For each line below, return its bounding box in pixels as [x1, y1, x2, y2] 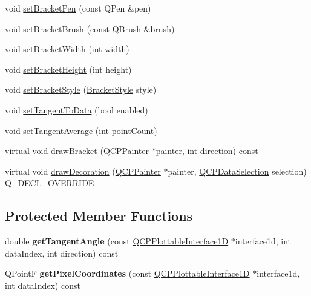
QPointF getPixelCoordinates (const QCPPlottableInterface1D [5, 267, 250, 280]
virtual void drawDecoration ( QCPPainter [5, 164, 161, 177]
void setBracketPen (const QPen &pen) [5, 2, 151, 14]
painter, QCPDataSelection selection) [168, 164, 307, 177]
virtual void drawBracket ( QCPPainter [5, 144, 149, 157]
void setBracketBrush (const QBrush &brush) [5, 22, 175, 35]
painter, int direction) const [155, 144, 258, 157]
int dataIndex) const [5, 278, 80, 291]
